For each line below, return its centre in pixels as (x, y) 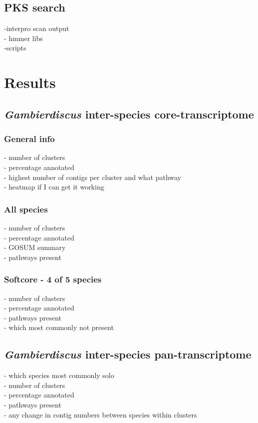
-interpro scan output (37, 28)
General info (29, 139)
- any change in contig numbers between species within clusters (101, 414)
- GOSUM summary (35, 247)
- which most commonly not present (59, 327)
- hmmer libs (23, 38)
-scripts (15, 48)
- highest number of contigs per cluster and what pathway (93, 177)
